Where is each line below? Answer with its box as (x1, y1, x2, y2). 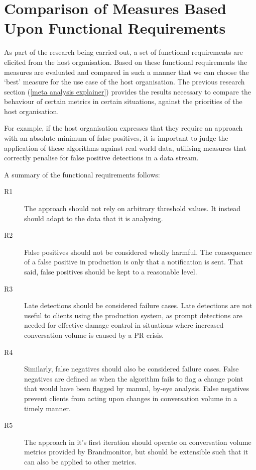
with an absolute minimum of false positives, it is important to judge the (4, 133, 228, 143)
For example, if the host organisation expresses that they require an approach (4, 123, 243, 133)
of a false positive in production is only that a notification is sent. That (24, 256, 243, 267)
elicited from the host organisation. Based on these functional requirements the (4, 56, 247, 67)
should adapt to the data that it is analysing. (24, 213, 163, 223)
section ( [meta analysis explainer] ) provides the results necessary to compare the (4, 86, 251, 97)
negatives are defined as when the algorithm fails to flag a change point (24, 373, 243, 384)
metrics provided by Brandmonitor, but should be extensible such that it (24, 446, 248, 457)
